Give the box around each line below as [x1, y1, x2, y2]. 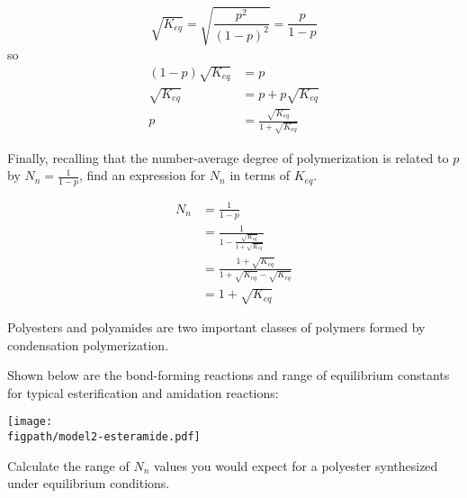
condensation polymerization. [7, 335, 169, 354]
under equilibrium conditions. [7, 474, 170, 493]
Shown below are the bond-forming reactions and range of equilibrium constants [7, 366, 450, 385]
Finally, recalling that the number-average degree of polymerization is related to [7, 148, 449, 167]
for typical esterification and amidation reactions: [7, 383, 279, 402]
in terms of [229, 166, 291, 185]
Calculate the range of [7, 456, 130, 475]
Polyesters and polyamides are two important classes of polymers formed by [7, 318, 426, 337]
